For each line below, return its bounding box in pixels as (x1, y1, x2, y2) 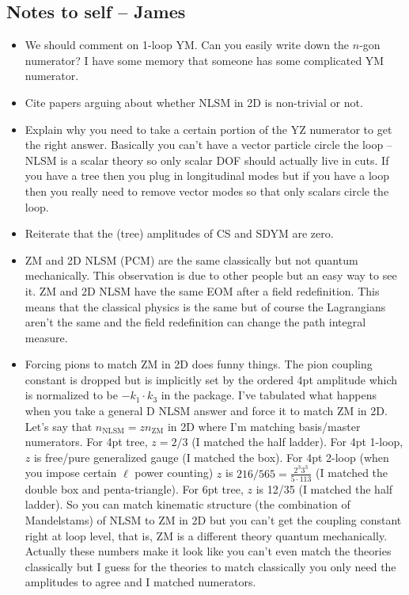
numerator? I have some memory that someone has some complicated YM (25, 51, 384, 68)
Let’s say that (25, 418, 93, 434)
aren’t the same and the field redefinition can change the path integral (25, 314, 366, 330)
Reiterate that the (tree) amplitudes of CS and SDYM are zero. (25, 225, 334, 242)
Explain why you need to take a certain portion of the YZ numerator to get (25, 120, 392, 137)
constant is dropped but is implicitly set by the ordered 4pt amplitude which (25, 371, 398, 387)
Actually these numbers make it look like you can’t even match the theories (25, 543, 392, 559)
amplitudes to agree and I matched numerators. (25, 574, 256, 590)
